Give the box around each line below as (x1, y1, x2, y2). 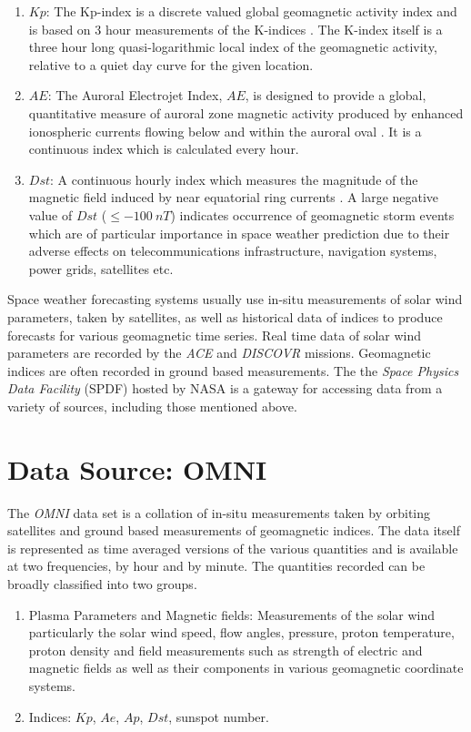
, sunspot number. (168, 707, 269, 726)
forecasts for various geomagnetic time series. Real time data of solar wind (7, 325, 422, 344)
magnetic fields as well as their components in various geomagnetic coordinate (28, 658, 464, 677)
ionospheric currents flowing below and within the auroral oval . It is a (28, 121, 422, 140)
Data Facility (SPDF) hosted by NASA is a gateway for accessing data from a (7, 379, 443, 398)
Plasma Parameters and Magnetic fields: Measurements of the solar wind (28, 605, 436, 624)
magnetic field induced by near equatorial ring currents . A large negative (28, 188, 439, 207)
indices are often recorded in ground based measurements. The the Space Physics (7, 361, 459, 380)
